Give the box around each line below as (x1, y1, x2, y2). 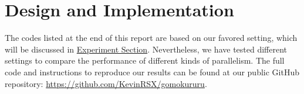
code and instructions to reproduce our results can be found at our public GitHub (5, 65, 299, 78)
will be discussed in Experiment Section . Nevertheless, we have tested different (5, 43, 288, 55)
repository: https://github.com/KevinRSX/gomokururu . (5, 77, 207, 89)
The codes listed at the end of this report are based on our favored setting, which (5, 32, 298, 44)
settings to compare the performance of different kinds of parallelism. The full (5, 54, 285, 67)
